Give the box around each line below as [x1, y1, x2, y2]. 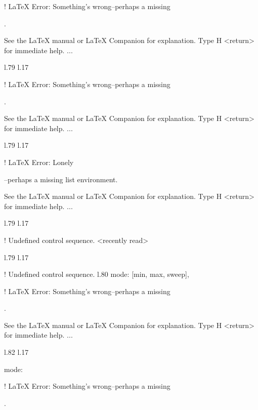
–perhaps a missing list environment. [4, 174, 118, 184]
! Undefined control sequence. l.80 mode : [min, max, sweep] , [4, 269, 189, 279]
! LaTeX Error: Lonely [4, 156, 74, 167]
